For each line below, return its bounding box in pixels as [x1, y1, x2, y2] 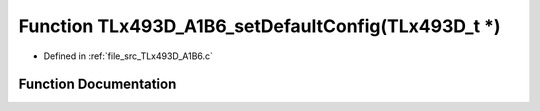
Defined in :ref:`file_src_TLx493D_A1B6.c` [43, 50, 214, 62]
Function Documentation [18, 76, 177, 93]
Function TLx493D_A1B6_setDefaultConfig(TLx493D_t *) [18, 15, 501, 37]
